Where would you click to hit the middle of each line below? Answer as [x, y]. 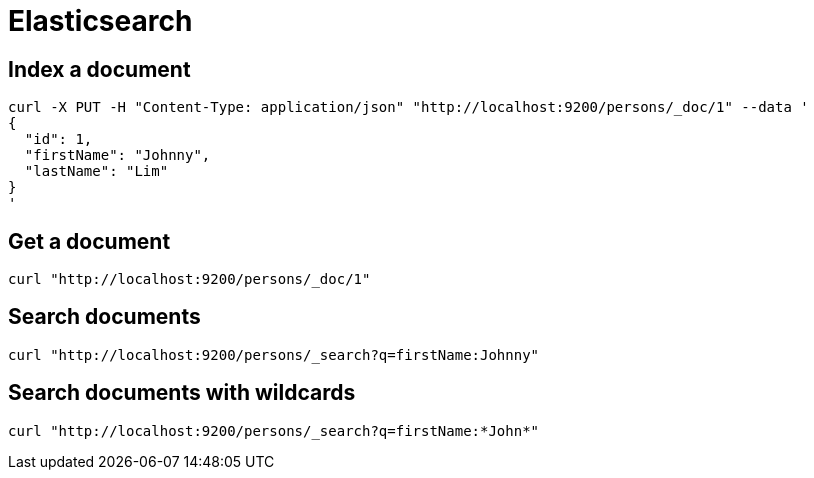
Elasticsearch [100, 21]
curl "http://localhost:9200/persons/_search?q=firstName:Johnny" [274, 354]
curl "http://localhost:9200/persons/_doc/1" [189, 279]
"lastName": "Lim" [96, 171]
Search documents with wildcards [182, 393]
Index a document [99, 69]
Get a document [89, 241]
